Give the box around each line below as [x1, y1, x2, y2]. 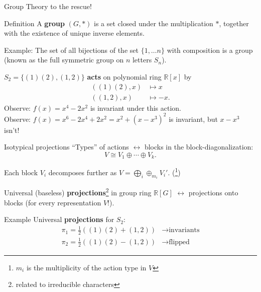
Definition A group [4, 18, 65, 28]
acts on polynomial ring [87, 71, 162, 82]
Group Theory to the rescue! [4, 1, 92, 11]
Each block [4, 167, 38, 178]
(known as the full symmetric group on [4, 54, 124, 65]
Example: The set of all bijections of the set [4, 44, 139, 55]
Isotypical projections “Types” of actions [4, 141, 129, 152]
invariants [169, 227, 200, 234]
